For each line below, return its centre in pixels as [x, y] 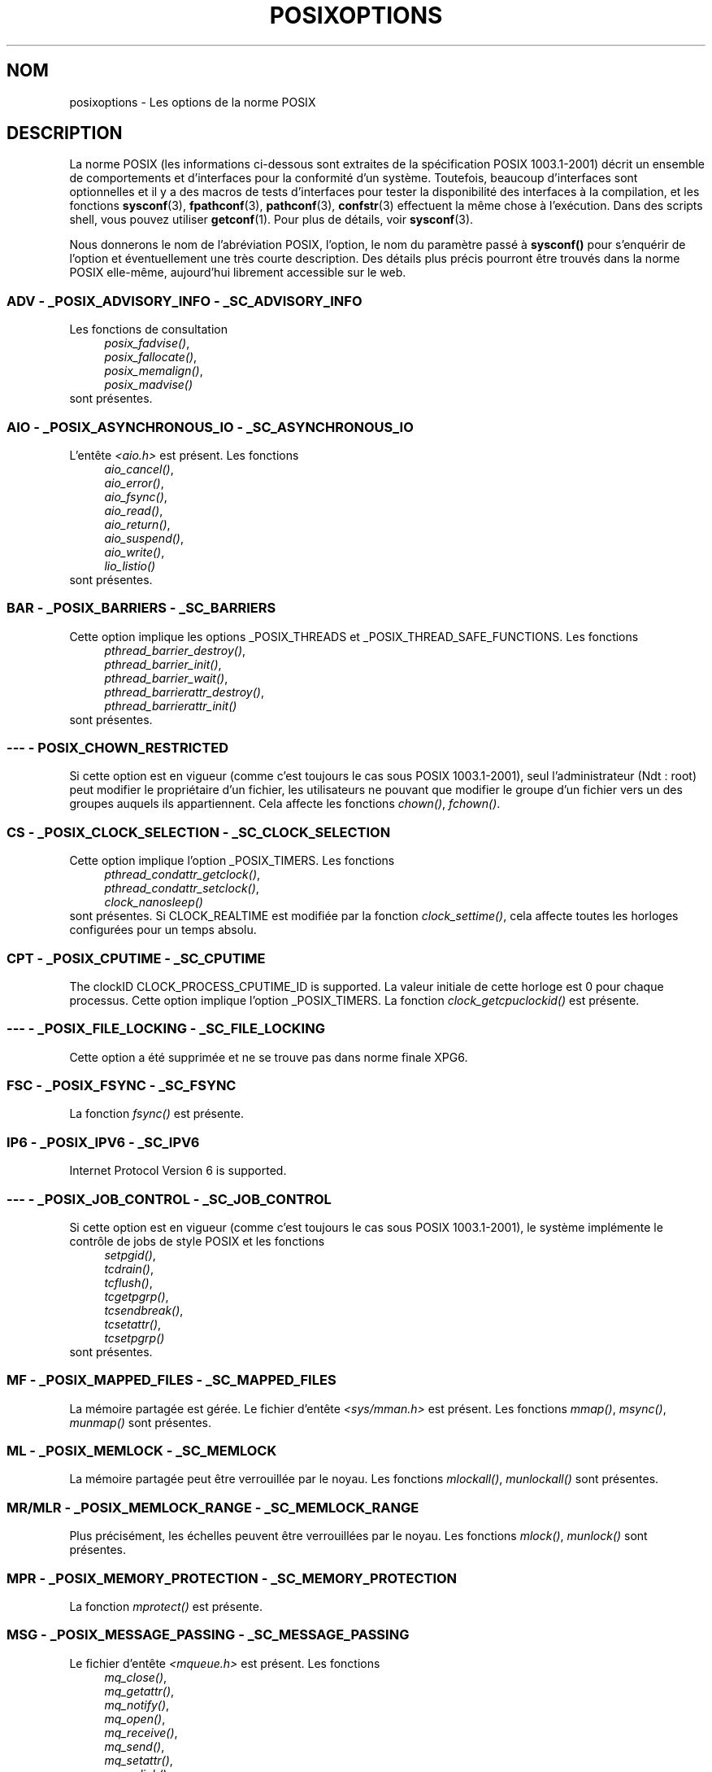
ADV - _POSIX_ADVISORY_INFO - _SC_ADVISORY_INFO [185, 301]
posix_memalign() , [154, 371]
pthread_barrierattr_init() [171, 705]
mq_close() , [136, 1677]
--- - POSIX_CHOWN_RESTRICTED [117, 748]
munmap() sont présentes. [140, 1422]
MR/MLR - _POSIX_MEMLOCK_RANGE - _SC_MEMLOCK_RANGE [213, 1507]
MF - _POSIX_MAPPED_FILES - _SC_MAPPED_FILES [171, 1380]
